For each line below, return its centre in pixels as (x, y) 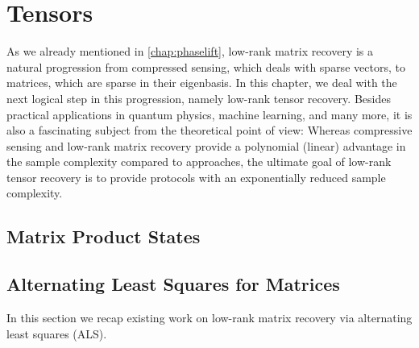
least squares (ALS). (57, 333)
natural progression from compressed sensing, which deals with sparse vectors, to (206, 66)
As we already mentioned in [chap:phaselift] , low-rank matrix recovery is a (190, 51)
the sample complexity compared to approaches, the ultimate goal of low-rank (199, 162)
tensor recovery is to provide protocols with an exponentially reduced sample (196, 177)
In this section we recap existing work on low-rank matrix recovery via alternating (209, 318)
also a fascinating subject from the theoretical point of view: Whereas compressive (209, 130)
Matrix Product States (104, 236)
